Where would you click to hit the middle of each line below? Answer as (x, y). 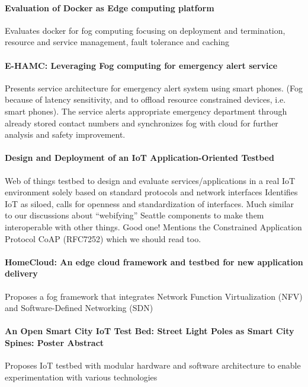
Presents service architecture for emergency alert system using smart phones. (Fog (154, 88)
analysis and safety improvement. (65, 134)
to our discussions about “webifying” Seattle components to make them (134, 215)
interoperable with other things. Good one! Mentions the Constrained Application (153, 226)
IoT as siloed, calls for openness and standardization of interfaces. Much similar (150, 203)
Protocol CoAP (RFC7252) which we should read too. (103, 238)
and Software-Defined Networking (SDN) (79, 308)
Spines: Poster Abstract (54, 342)
